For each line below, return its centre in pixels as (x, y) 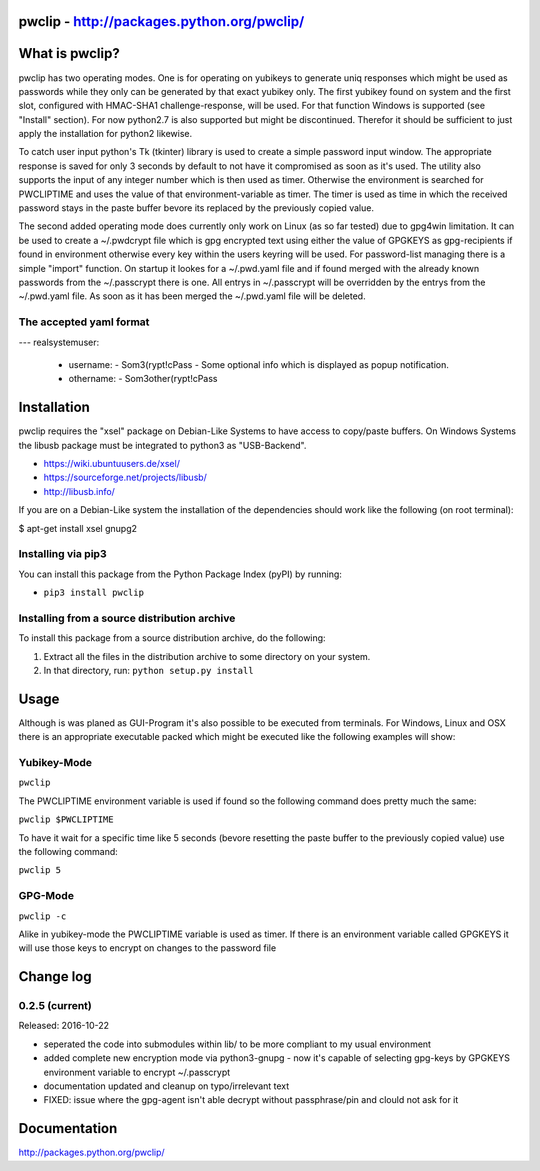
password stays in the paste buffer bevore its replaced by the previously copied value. (196, 208)
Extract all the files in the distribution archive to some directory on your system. (207, 656)
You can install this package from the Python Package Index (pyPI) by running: (180, 574)
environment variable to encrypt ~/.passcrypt (137, 1072)
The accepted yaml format (84, 322)
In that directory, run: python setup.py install (148, 671)
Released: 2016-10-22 (64, 1026)
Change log (55, 976)
